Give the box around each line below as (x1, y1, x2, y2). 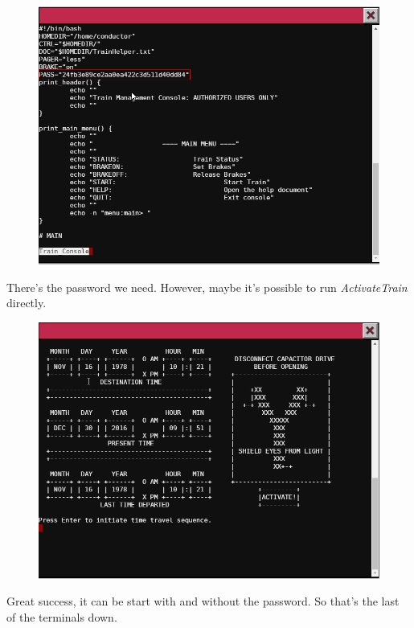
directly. (6, 294, 47, 311)
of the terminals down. (6, 609, 117, 626)
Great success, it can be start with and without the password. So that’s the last (6, 593, 400, 610)
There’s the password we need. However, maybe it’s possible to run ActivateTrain (6, 278, 408, 295)
